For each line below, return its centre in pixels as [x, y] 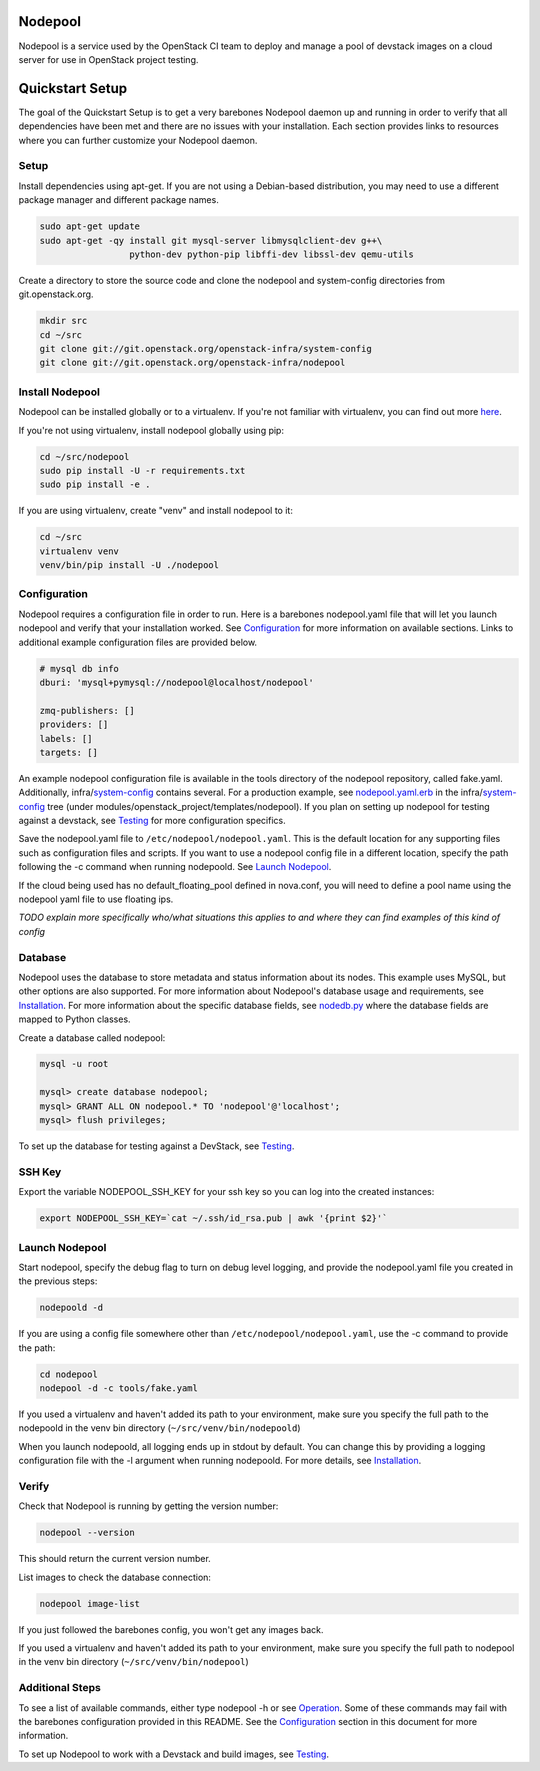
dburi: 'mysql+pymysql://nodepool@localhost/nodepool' [176, 682]
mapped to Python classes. [74, 1019]
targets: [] [69, 752]
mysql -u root [74, 1064]
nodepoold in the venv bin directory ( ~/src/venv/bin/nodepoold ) [159, 1428]
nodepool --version [87, 1533]
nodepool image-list [89, 1603]
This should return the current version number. [115, 1559]
